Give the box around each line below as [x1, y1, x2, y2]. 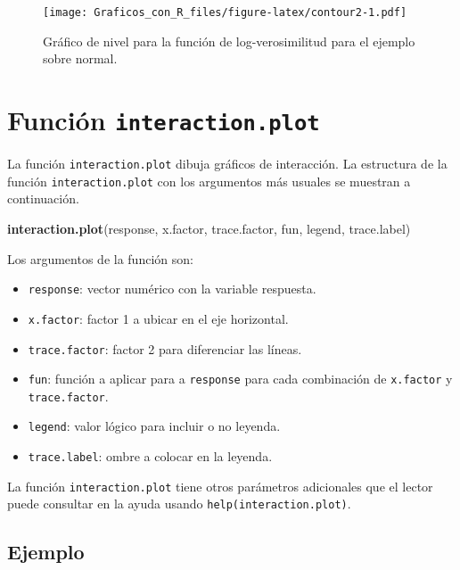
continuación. [7, 189, 79, 208]
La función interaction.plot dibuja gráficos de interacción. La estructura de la [7, 154, 448, 173]
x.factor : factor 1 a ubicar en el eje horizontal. [28, 309, 289, 327]
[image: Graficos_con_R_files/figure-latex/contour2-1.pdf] [43, 6, 407, 19]
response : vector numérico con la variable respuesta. [28, 279, 316, 298]
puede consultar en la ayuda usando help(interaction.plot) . [7, 494, 351, 513]
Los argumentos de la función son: [7, 249, 193, 268]
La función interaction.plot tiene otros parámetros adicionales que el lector [7, 476, 433, 495]
